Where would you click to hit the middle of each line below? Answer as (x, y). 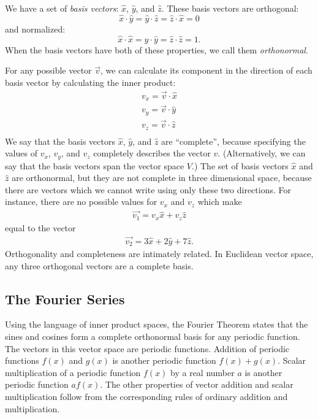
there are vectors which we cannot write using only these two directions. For (148, 189)
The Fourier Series (65, 298)
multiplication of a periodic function (73, 372)
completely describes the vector (152, 153)
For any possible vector (48, 70)
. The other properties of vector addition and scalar (197, 384)
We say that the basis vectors (60, 141)
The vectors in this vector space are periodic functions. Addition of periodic (147, 348)
